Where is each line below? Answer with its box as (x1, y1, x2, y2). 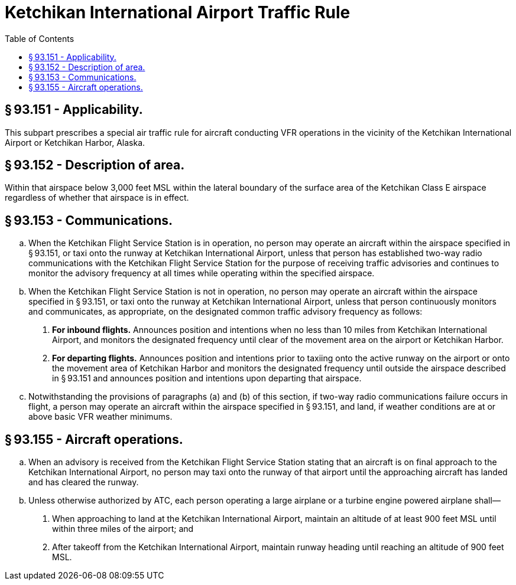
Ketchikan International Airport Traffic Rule (5, 2, 351, 22)
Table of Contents (5, 33, 74, 44)
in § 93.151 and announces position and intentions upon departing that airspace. (52, 373, 362, 384)
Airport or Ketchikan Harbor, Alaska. (5, 137, 145, 148)
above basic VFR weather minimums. (28, 411, 173, 422)
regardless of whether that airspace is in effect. (5, 192, 189, 203)
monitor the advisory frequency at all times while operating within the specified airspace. (28, 268, 375, 279)
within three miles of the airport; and (52, 524, 194, 534)
